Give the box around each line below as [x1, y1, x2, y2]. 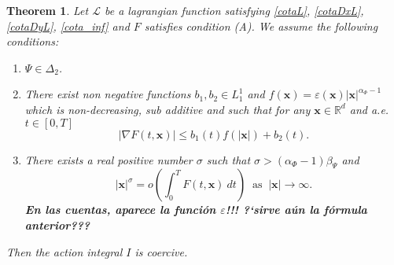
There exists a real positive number [24, 151, 193, 167]
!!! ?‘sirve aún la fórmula [225, 201, 367, 218]
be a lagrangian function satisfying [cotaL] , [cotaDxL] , [104, 2, 364, 18]
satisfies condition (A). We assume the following [144, 17, 378, 34]
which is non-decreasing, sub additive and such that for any [24, 101, 311, 117]
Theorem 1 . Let [6, 2, 89, 18]
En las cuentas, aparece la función [24, 201, 216, 218]
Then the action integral [6, 243, 123, 259]
